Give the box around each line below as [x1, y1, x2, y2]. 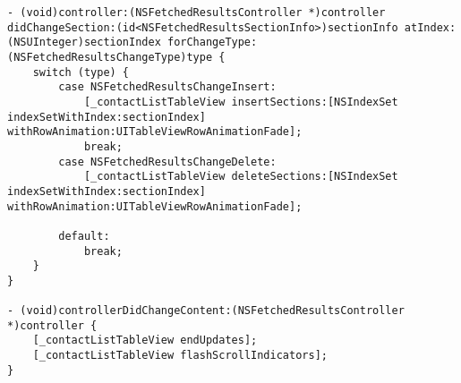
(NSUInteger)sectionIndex [7, 36, 161, 49]
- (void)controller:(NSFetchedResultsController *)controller [7, 6, 386, 19]
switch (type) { [32, 65, 130, 79]
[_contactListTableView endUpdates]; [32, 334, 258, 347]
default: [58, 229, 110, 243]
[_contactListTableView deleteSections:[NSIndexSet [83, 170, 398, 183]
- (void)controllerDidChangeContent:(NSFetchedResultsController [7, 304, 405, 318]
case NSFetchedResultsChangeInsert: [58, 81, 277, 94]
